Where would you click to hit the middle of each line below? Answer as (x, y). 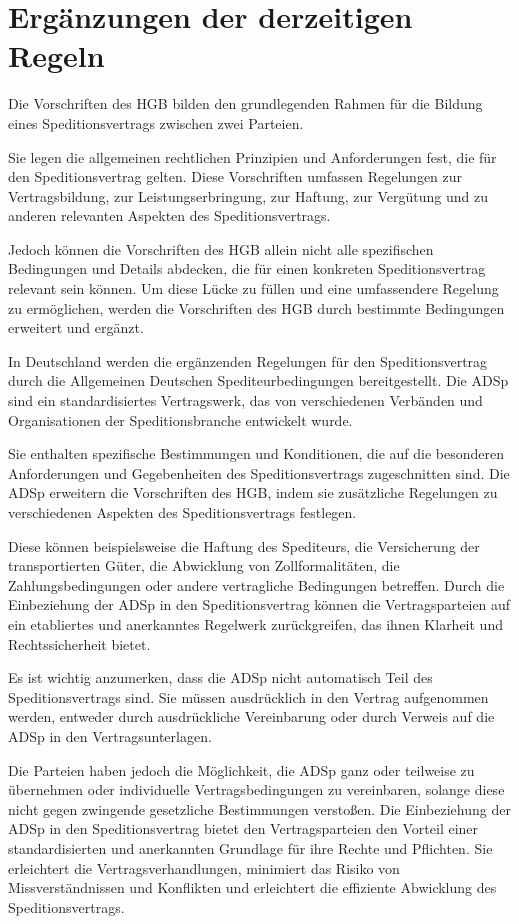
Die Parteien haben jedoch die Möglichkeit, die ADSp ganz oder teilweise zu (241, 769)
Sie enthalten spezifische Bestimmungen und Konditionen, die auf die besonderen (256, 453)
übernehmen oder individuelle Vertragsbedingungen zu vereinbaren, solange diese (256, 789)
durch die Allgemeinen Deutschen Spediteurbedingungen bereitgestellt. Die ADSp (258, 380)
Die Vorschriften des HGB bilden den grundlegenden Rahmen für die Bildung (245, 103)
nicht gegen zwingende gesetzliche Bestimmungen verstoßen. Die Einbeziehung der (259, 808)
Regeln (56, 55)
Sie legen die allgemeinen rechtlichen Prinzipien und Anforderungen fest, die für (252, 156)
